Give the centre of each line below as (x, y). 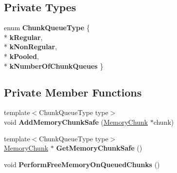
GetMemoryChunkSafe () (99, 148)
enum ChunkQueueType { (47, 28)
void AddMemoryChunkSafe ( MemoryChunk (76, 122)
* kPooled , (21, 56)
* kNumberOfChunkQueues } (54, 66)
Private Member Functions (73, 92)
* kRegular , (23, 37)
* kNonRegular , (31, 47)
